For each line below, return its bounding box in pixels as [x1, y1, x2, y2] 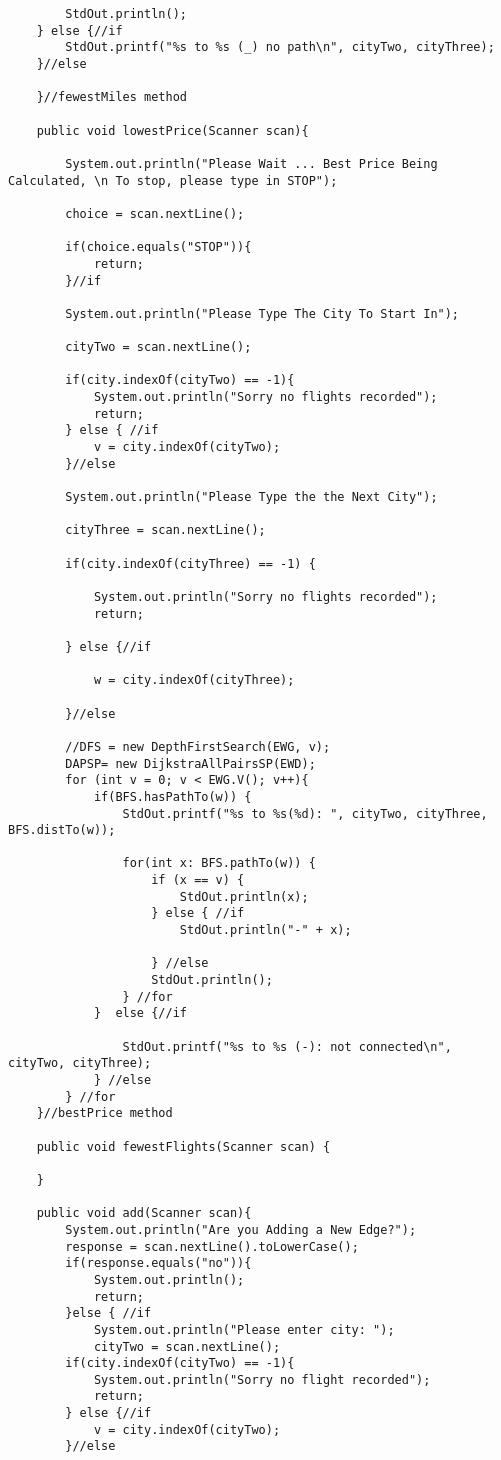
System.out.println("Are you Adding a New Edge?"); [65, 1222, 417, 1237]
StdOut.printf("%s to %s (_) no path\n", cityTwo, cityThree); [65, 40, 495, 55]
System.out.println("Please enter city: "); [93, 1322, 395, 1337]
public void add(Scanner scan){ [36, 1206, 252, 1221]
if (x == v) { [151, 873, 245, 888]
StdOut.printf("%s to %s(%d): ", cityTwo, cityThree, [122, 806, 488, 821]
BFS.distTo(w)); [8, 823, 116, 838]
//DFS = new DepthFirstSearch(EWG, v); [65, 739, 331, 754]
